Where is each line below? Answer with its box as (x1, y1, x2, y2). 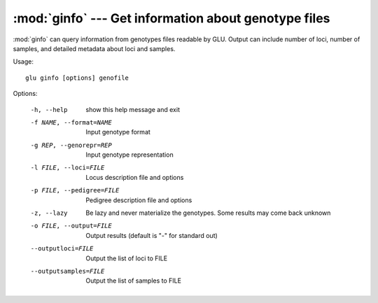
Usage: (13, 57, 34, 66)
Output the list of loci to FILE (85, 254, 168, 262)
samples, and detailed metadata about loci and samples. (13, 44, 176, 52)
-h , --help (30, 106, 68, 113)
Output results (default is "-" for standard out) (85, 231, 218, 239)
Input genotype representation (85, 150, 174, 159)
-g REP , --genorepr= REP (30, 141, 112, 149)
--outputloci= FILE (30, 245, 94, 253)
